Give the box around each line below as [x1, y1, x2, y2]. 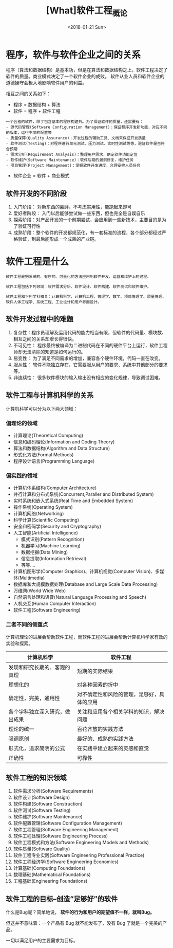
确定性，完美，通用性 [8, 694, 61, 702]
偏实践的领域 [6, 472, 38, 479]
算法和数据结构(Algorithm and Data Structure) [13, 445, 110, 451]
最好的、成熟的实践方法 [76, 735, 134, 742]
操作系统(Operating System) [13, 504, 73, 510]
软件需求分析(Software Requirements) [13, 788, 94, 794]
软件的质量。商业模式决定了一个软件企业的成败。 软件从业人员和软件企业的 [6, 73, 165, 80]
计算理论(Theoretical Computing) [13, 432, 84, 438]
